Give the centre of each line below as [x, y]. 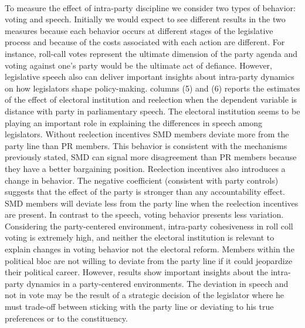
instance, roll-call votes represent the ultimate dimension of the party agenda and [151, 53]
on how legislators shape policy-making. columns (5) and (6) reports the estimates [152, 88]
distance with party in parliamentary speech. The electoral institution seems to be [152, 111]
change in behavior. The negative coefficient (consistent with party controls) [142, 180]
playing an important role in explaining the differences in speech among [133, 122]
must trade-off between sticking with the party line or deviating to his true [139, 307]
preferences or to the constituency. [66, 318]
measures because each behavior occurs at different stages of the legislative [139, 30]
